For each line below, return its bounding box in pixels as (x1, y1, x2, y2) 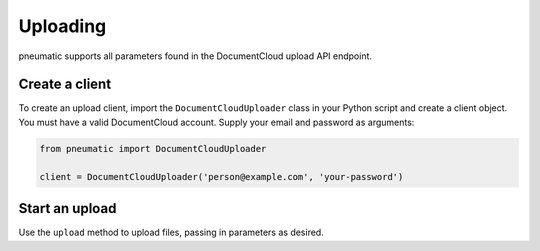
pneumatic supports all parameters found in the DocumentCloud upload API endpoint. (18, 50, 373, 62)
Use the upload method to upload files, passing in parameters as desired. (18, 226, 324, 239)
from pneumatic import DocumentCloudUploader (39, 143, 267, 154)
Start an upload (18, 200, 117, 217)
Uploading (18, 15, 107, 37)
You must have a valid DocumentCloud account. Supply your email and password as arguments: (18, 116, 415, 128)
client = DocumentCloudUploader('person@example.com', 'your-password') (39, 171, 404, 182)
